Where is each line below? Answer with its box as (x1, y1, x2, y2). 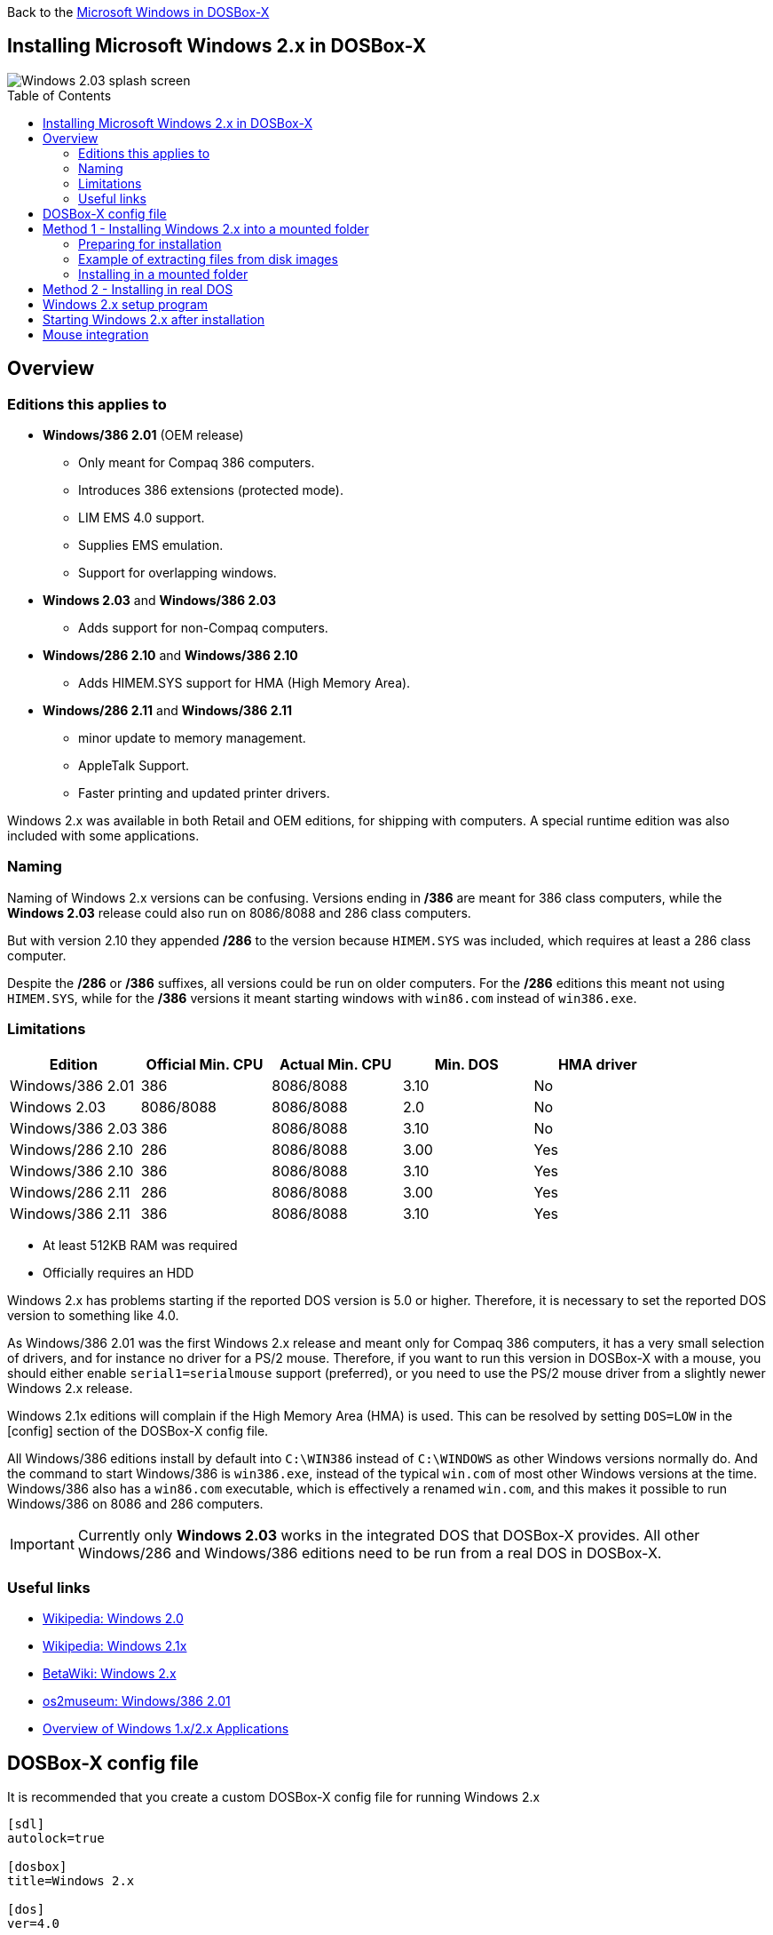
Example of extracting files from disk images (78, 251, 338, 267)
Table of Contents (7, 87, 112, 103)
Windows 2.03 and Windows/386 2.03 (43, 593, 277, 609)
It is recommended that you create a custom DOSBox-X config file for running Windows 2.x (7, 1789, 540, 1805)
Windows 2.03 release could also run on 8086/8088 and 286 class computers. (7, 904, 471, 920)
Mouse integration (43, 326, 149, 342)
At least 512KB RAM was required (43, 1237, 238, 1253)
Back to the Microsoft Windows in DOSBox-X (7, 4, 270, 20)
